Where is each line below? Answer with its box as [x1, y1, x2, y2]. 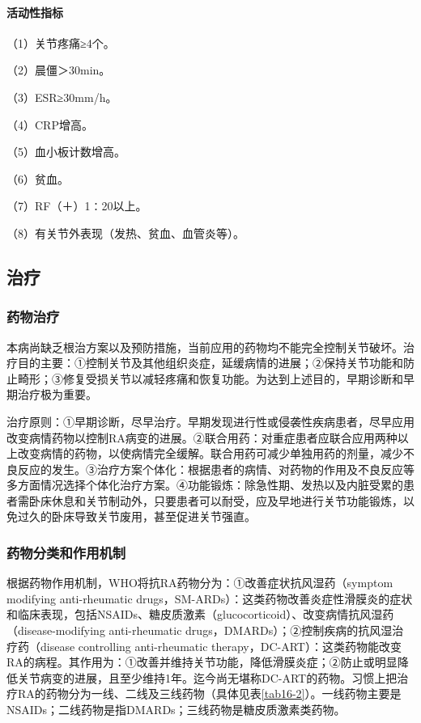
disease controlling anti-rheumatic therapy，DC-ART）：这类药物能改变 [40, 637, 402, 654]
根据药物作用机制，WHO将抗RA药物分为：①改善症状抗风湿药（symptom [6, 574, 393, 591]
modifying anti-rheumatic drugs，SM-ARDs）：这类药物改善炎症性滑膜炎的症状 [6, 590, 413, 607]
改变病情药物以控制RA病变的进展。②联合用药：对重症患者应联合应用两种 [6, 429, 398, 446]
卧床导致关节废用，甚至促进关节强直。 [51, 508, 256, 525]
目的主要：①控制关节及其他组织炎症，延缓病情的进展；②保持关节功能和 [17, 354, 403, 371]
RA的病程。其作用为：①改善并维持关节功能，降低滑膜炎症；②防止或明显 [6, 653, 398, 670]
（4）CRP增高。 [6, 116, 93, 133]
